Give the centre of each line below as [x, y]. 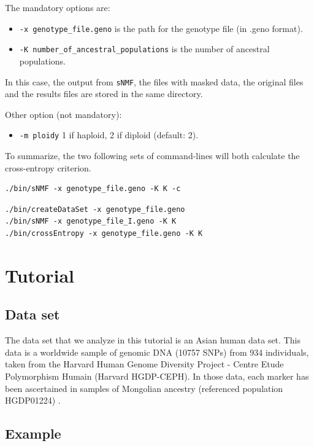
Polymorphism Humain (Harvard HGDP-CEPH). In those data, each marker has [157, 376]
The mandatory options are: [58, 7]
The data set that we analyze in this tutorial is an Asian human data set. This [153, 340]
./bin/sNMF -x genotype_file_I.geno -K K [91, 221]
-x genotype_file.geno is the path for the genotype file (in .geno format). [161, 28]
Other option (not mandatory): [63, 114]
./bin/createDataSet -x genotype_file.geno [95, 209]
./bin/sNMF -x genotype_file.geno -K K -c [93, 189]
